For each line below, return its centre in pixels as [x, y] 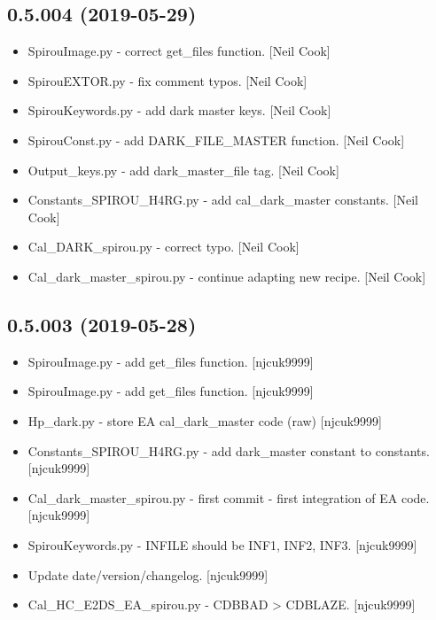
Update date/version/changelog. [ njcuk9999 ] [148, 574]
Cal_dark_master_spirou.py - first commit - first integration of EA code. [229, 497]
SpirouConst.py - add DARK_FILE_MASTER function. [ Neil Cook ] [216, 139]
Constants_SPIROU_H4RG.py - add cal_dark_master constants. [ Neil [223, 200]
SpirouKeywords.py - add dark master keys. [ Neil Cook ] [179, 110]
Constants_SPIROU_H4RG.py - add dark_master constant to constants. [229, 450]
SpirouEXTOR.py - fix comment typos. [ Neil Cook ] [167, 80]
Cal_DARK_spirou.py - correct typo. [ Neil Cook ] [163, 247]
